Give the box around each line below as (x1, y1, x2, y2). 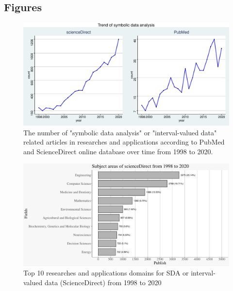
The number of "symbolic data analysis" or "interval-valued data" (23, 127, 217, 137)
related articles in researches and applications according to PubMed (23, 137, 225, 147)
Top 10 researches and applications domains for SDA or (23, 268, 189, 278)
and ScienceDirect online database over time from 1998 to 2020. (23, 146, 213, 156)
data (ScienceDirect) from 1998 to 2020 (44, 277, 162, 287)
